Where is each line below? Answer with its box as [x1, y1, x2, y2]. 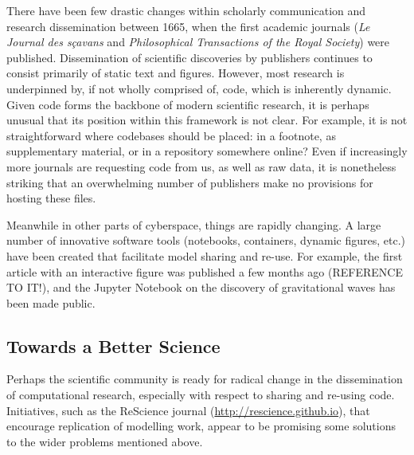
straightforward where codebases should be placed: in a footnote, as [6, 127, 336, 143]
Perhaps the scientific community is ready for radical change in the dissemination [6, 371, 403, 387]
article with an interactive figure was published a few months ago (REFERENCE [6, 263, 403, 280]
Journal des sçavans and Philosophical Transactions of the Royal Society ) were [6, 33, 390, 50]
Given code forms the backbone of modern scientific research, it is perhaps [6, 96, 369, 112]
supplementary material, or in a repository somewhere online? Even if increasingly [6, 143, 408, 159]
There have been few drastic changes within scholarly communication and [6, 2, 366, 18]
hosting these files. [6, 190, 96, 206]
